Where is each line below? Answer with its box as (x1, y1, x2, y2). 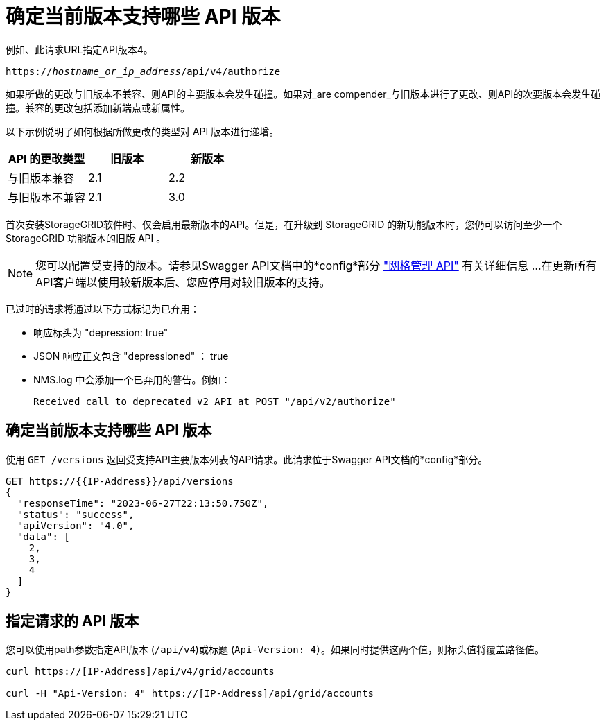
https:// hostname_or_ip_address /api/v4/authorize (6, 65, 281, 77)
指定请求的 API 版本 (6, 612, 139, 630)
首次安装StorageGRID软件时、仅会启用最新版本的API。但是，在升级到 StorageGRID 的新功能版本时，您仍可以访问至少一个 (6, 218, 562, 230)
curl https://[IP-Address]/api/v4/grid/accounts (6, 666, 275, 677)
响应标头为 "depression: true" (33, 326, 168, 338)
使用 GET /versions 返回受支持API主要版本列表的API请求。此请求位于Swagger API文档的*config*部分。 (6, 453, 488, 465)
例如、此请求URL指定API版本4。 (6, 43, 153, 55)
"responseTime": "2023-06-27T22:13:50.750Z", (17, 497, 269, 509)
